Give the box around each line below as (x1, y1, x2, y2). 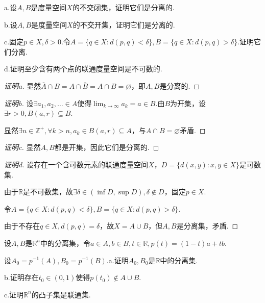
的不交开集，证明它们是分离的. (73, 19, 175, 30)
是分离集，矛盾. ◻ (176, 220, 238, 231)
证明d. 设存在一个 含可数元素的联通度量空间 (4, 159, 149, 169)
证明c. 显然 (4, 142, 41, 153)
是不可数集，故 (22, 186, 73, 197)
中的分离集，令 (40, 237, 90, 248)
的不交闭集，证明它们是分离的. (72, 2, 175, 12)
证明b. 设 (4, 97, 34, 108)
